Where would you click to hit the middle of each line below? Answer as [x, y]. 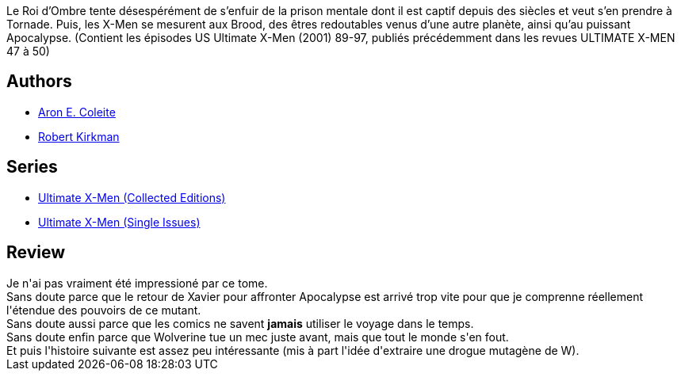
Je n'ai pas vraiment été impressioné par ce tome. [137, 283]
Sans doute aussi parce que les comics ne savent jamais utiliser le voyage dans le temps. [240, 323]
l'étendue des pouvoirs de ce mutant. [104, 310]
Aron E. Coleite [77, 112]
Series [32, 167]
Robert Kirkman [79, 136]
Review [36, 253]
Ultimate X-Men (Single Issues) [119, 222]
